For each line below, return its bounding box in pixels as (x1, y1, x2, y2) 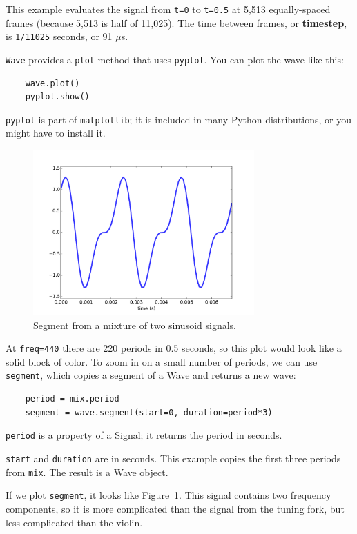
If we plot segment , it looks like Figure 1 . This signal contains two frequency (6, 488, 331, 502)
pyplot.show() (25, 92, 90, 102)
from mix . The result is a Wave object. (6, 464, 168, 479)
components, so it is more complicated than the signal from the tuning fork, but (6, 501, 345, 515)
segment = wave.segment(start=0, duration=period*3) (25, 407, 273, 417)
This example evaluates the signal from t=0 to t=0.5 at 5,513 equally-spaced (6, 2, 331, 16)
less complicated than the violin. (6, 515, 143, 529)
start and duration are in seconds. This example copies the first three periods (6, 451, 341, 465)
